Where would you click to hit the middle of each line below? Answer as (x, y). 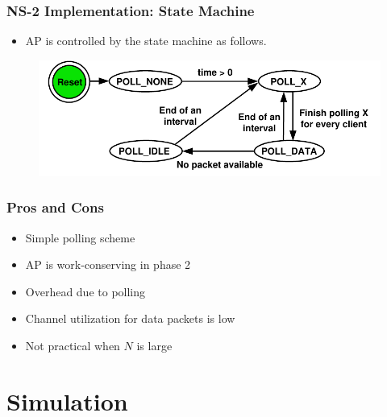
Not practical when (73, 345)
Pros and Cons (55, 207)
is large (154, 345)
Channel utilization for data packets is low (130, 318)
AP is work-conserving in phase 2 (108, 264)
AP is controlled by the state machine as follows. (146, 41)
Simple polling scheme (80, 237)
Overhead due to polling (85, 291)
